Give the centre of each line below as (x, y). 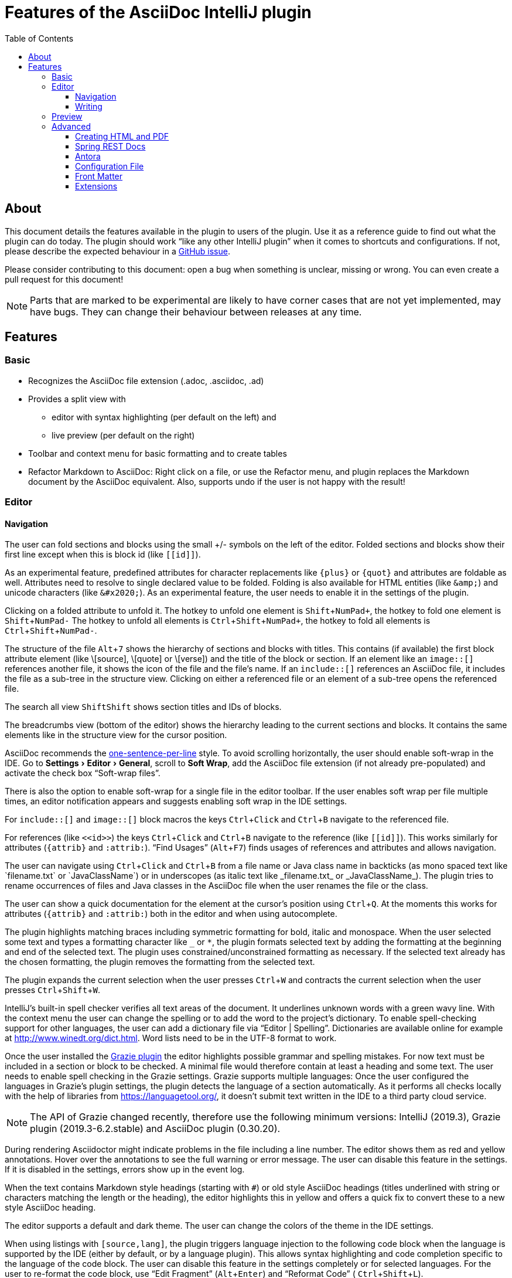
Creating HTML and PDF (122, 136)
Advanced (71, 126)
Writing (89, 106)
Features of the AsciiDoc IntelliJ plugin (158, 12)
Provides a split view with (77, 399)
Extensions (96, 186)
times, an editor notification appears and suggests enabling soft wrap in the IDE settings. (176, 801)
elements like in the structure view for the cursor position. (116, 735)
